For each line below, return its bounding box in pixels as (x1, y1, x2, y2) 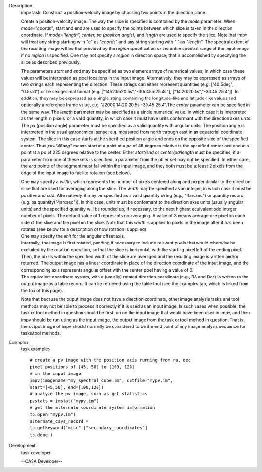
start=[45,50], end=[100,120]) (30, 385, 104, 390)
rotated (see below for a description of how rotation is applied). (21, 226, 147, 232)
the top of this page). (21, 288, 63, 293)
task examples (21, 346, 50, 352)
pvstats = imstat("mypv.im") (30, 398, 99, 404)
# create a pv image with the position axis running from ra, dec (30, 357, 191, 363)
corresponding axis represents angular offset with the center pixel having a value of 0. (21, 267, 194, 273)
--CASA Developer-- (21, 458, 63, 464)
